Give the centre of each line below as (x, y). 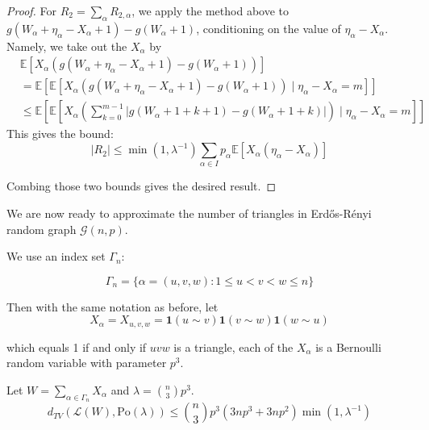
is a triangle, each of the (233, 347)
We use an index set (56, 256)
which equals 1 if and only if (77, 347)
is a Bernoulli (348, 347)
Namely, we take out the (67, 46)
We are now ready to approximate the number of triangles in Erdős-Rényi (189, 213)
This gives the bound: (60, 134)
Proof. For (32, 10)
